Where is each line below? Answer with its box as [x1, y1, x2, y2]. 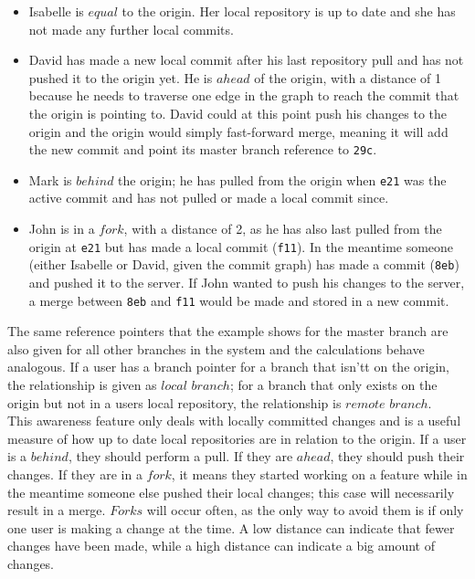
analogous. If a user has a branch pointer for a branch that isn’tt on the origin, [7, 357, 449, 376]
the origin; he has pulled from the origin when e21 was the [118, 170, 447, 189]
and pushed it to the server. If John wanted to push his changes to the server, [28, 272, 465, 291]
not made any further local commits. [28, 19, 234, 38]
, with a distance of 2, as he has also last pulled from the [123, 219, 442, 238]
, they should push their [330, 447, 465, 466]
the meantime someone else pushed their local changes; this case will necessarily [7, 482, 455, 501]
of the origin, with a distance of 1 [254, 68, 441, 87]
